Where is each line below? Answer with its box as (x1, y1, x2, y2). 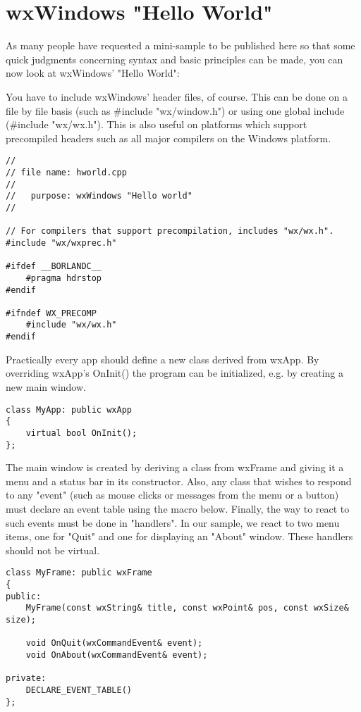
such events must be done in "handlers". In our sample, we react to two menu (6, 515, 340, 530)
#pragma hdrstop (25, 273, 102, 283)
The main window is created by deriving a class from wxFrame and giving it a (6, 460, 344, 475)
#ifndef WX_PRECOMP (6, 308, 97, 318)
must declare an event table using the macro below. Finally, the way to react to (6, 501, 350, 516)
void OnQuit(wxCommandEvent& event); (25, 638, 203, 649)
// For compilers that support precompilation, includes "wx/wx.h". (6, 226, 334, 237)
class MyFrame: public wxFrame (6, 568, 152, 578)
